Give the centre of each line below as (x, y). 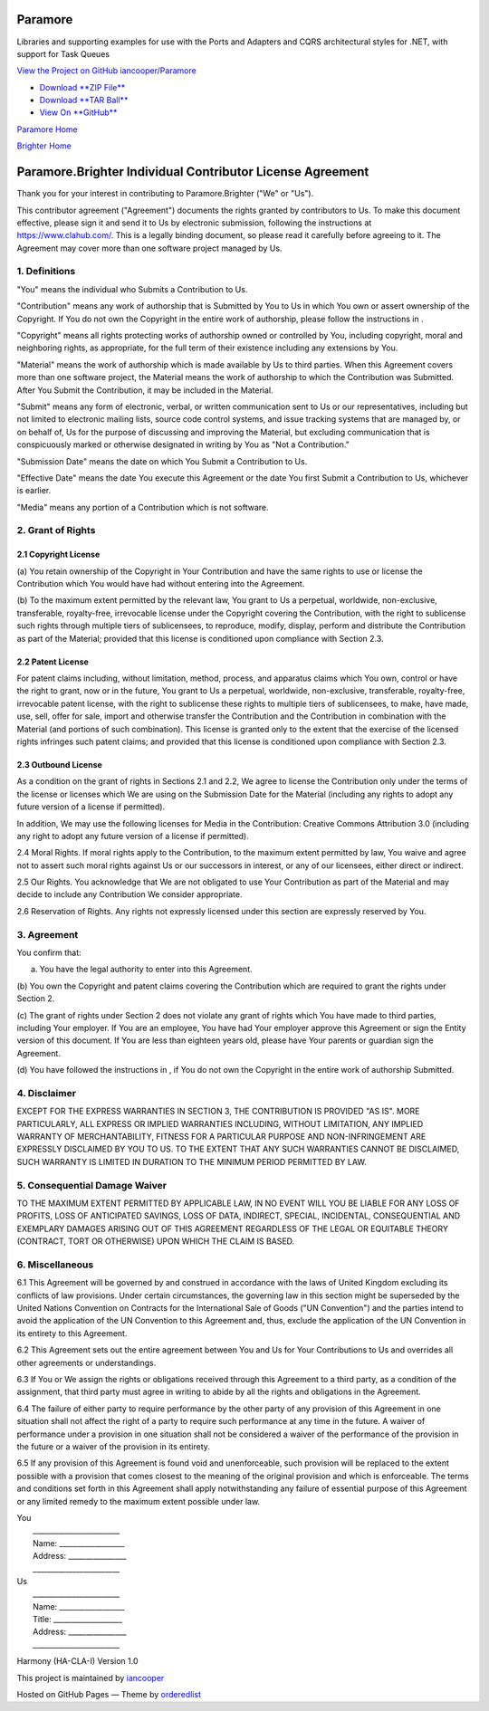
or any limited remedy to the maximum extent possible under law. (139, 1501)
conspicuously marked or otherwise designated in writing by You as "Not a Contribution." (183, 444)
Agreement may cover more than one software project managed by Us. (149, 248)
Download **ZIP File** (82, 87)
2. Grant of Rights (56, 531)
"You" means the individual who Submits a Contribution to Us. (132, 289)
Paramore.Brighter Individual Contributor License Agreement (193, 172)
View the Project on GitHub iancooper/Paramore (106, 71)
